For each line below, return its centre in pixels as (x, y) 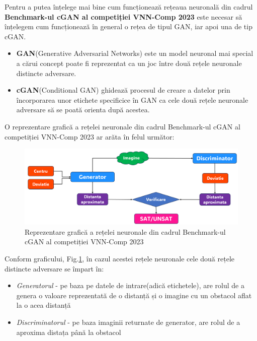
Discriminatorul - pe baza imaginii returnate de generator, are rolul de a (128, 322)
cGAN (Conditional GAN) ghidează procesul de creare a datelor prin (123, 90)
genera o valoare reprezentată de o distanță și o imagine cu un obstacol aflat (134, 295)
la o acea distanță (44, 305)
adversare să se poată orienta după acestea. (83, 110)
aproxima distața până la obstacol (69, 332)
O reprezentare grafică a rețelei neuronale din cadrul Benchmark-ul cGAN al (122, 126)
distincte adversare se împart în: (54, 268)
